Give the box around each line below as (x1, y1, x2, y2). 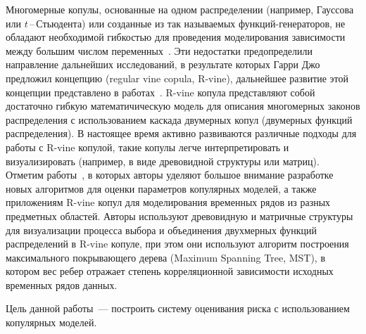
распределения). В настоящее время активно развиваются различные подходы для (6, 126, 357, 141)
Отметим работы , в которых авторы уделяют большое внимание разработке (6, 167, 334, 182)
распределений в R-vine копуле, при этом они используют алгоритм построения (6, 236, 349, 251)
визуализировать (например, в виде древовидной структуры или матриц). (6, 153, 320, 168)
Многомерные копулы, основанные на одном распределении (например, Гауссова (6, 2, 354, 16)
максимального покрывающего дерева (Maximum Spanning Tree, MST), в (6, 250, 326, 264)
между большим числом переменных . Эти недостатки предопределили (6, 43, 313, 58)
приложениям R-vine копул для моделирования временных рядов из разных (6, 195, 331, 210)
